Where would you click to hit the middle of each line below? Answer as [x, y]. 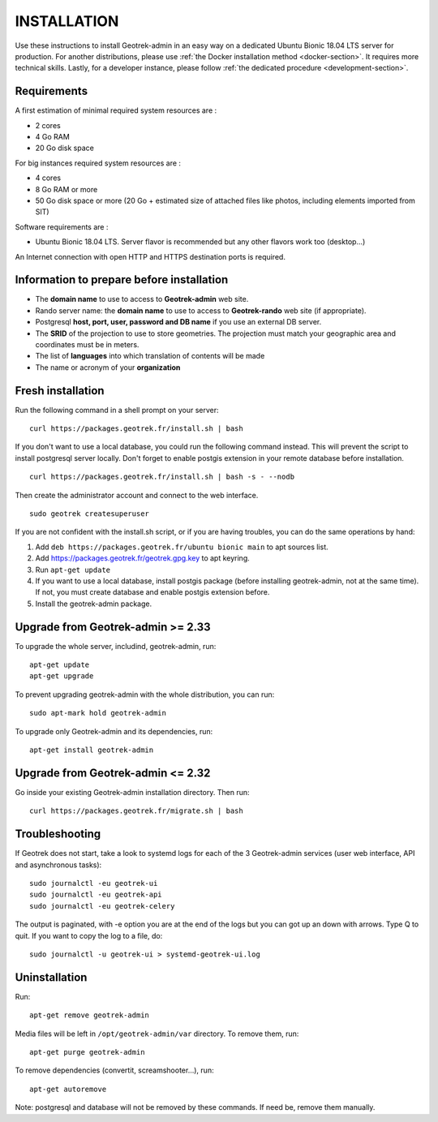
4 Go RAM [53, 137]
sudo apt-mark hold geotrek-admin [98, 713]
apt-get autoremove [68, 1089]
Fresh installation [60, 391]
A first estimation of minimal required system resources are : [116, 110]
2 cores [48, 125]
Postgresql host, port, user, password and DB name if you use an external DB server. [178, 322]
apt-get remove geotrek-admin [90, 1015]
